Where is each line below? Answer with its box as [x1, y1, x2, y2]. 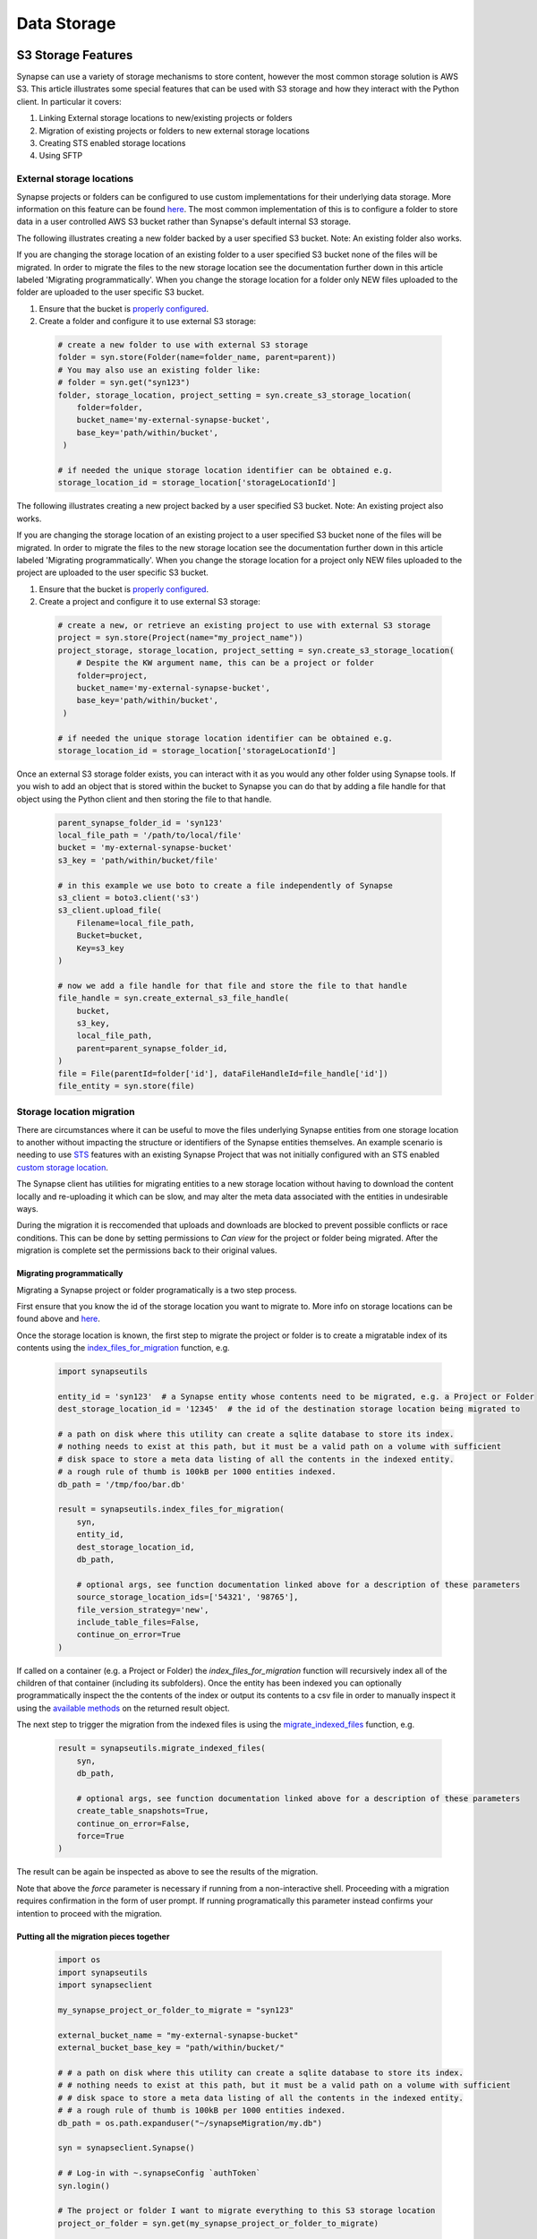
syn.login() [57, 2181, 111, 2191]
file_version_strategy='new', [76, 1604, 209, 1615]
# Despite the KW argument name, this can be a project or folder [76, 658, 375, 668]
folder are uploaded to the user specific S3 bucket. [16, 287, 205, 297]
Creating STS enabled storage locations [38, 138, 186, 149]
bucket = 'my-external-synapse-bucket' [57, 843, 233, 853]
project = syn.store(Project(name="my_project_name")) [57, 632, 303, 643]
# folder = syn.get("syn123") [57, 377, 191, 388]
